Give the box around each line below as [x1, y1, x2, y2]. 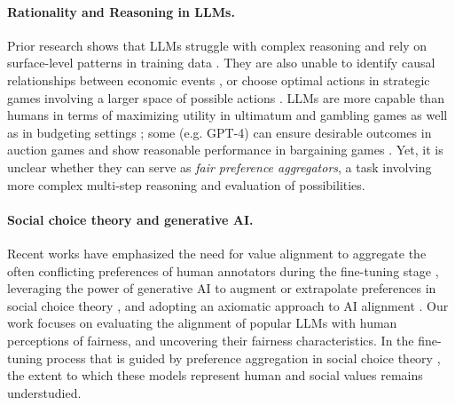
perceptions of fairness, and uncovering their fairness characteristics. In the [7, 330, 414, 349]
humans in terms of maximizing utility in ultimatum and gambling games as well [7, 106, 448, 124]
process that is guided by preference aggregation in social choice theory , [46, 348, 441, 367]
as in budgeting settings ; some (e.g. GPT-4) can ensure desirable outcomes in [7, 123, 432, 141]
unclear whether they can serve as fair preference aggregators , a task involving [7, 157, 432, 176]
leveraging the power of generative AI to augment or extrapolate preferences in [7, 279, 436, 298]
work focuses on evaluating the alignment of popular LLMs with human [7, 314, 397, 332]
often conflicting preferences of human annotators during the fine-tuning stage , [7, 261, 439, 280]
